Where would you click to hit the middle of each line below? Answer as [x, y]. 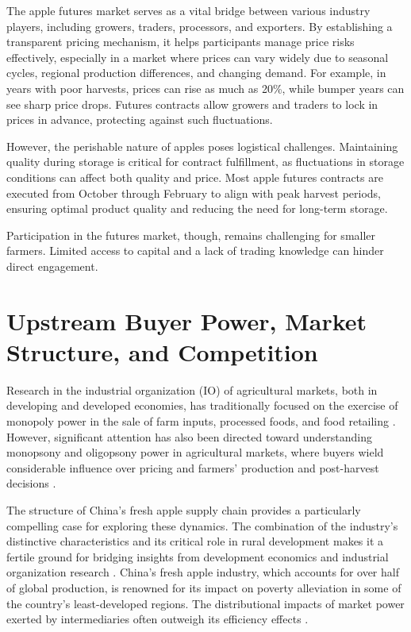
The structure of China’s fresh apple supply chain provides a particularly [184, 509]
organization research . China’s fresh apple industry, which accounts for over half [203, 572]
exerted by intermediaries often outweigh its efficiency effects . [157, 619]
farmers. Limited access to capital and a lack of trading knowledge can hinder [195, 250]
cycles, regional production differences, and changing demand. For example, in [196, 73]
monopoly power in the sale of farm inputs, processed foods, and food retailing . [201, 421]
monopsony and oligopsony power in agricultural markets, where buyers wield [195, 452]
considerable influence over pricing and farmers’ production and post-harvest [193, 467]
